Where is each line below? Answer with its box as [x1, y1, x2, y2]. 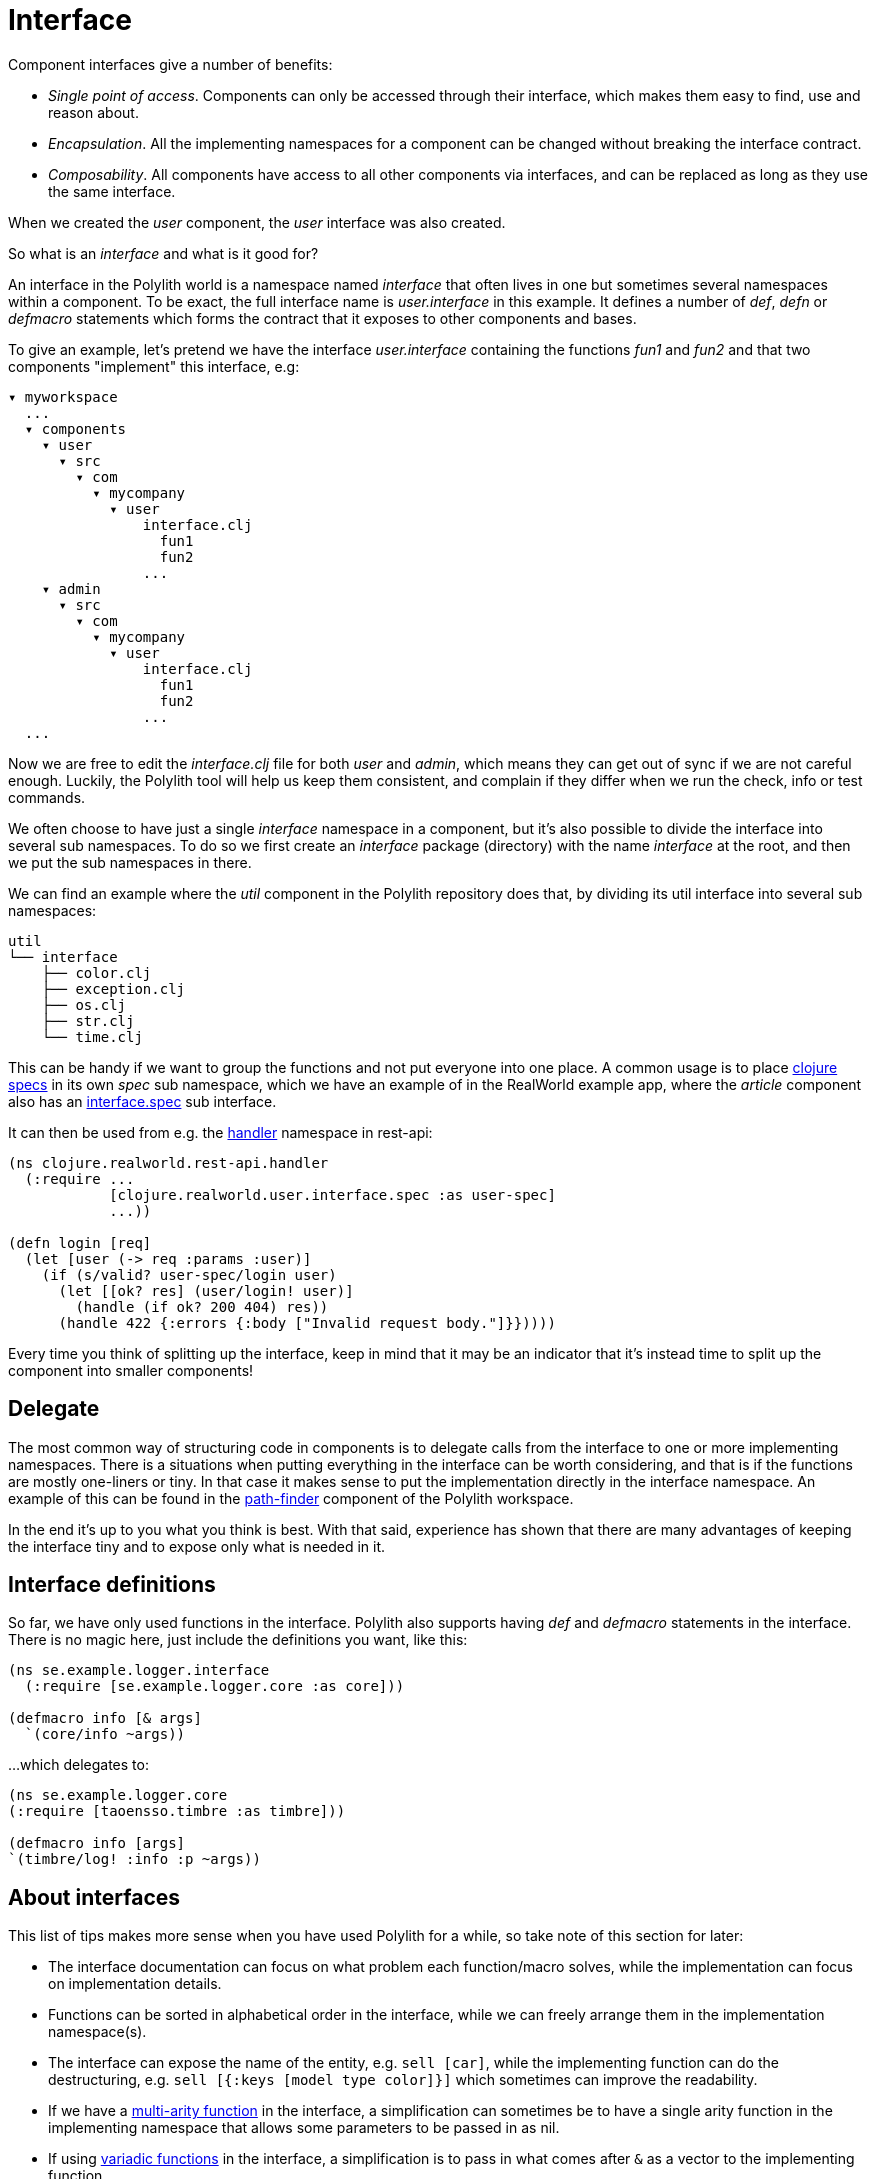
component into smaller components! [8, 1361, 254, 1379]
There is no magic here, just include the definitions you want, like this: [8, 1631, 468, 1649]
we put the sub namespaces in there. [8, 853, 252, 871]
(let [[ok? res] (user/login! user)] [58, 1282, 354, 1299]
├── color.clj [41, 964, 152, 981]
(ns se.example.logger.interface [8, 1662, 270, 1679]
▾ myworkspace [8, 388, 118, 405]
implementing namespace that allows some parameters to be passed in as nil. [48, 2119, 560, 2137]
